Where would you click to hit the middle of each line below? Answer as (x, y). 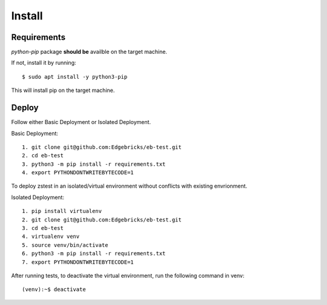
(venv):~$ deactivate (54, 290)
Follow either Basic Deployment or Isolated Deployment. (81, 122)
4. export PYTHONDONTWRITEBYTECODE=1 (78, 173)
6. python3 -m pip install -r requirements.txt (94, 254)
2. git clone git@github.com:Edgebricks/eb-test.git (102, 220)
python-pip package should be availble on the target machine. (89, 52)
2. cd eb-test (43, 156)
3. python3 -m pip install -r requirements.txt (94, 164)
